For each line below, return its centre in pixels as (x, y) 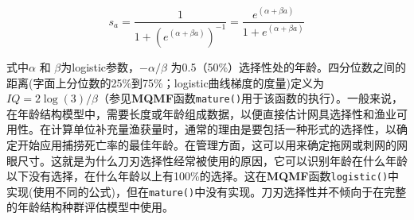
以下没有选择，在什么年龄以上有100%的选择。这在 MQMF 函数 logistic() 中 (203, 176)
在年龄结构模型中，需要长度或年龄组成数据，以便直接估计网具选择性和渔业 (201, 113)
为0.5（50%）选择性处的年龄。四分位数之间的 (289, 66)
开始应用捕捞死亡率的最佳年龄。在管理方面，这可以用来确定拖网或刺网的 (207, 144)
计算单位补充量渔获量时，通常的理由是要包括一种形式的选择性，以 (223, 129)
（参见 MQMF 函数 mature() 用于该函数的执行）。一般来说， (250, 98)
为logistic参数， (100, 66)
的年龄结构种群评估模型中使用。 (90, 207)
